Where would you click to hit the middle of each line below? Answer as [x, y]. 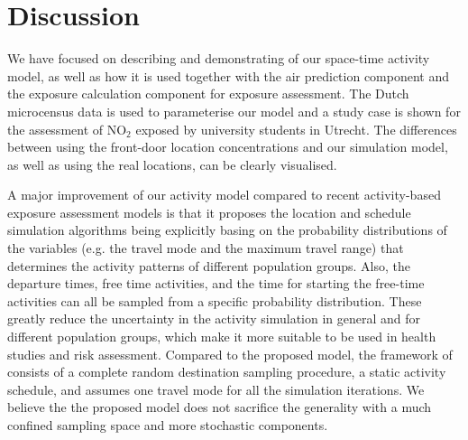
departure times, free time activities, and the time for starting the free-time [216, 283]
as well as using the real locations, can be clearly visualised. [172, 164]
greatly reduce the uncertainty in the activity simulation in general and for [214, 318]
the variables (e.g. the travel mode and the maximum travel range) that [206, 248]
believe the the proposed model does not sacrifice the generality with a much [220, 407]
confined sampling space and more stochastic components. [168, 425]
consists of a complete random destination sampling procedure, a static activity [227, 372]
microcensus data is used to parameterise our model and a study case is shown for [234, 111]
